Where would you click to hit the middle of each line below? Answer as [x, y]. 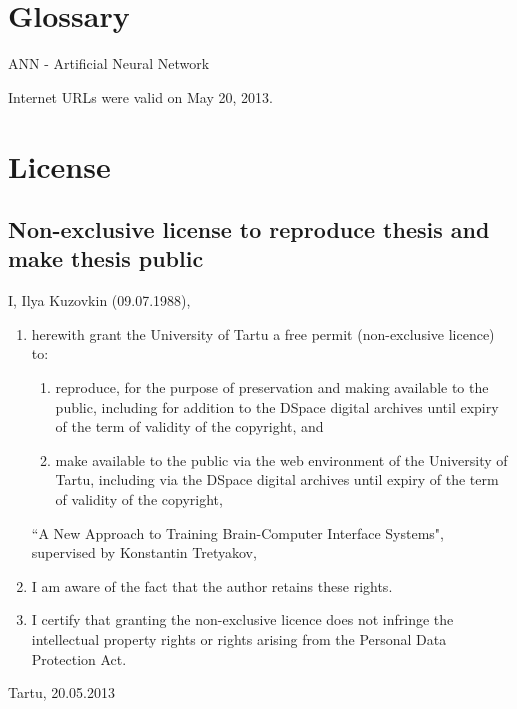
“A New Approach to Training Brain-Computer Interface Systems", [237, 532]
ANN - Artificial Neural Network [109, 63]
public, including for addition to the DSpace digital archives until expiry [277, 406]
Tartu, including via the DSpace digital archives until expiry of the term [277, 479]
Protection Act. [79, 658]
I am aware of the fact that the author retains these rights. [212, 585]
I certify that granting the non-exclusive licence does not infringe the [242, 619]
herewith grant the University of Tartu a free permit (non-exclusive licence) [263, 333]
